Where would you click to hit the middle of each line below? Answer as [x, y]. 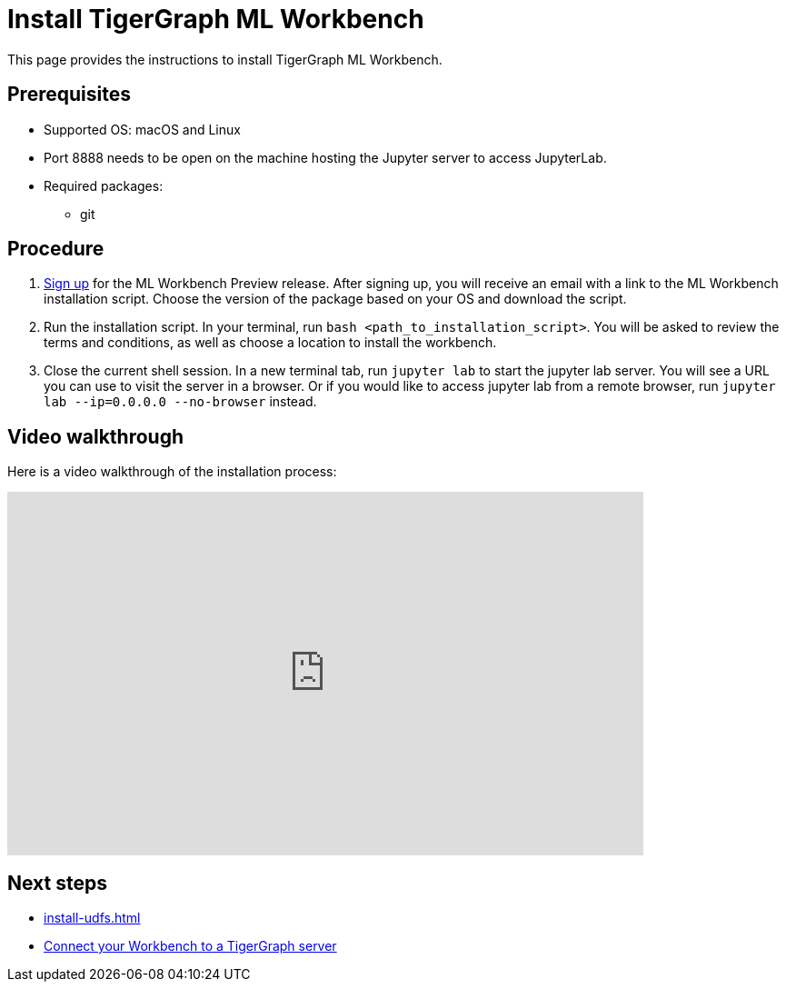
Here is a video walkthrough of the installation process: [172, 472]
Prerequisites [69, 95]
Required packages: [104, 185]
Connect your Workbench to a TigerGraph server [190, 946]
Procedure [56, 249]
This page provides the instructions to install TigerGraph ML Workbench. [225, 59]
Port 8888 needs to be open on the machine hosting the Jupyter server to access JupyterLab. [325, 157]
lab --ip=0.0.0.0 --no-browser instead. [180, 402]
